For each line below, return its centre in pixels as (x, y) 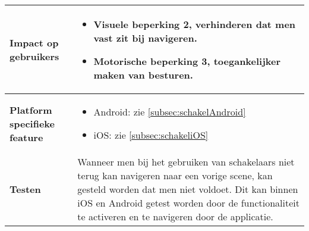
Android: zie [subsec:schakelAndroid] (170, 112)
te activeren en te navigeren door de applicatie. (175, 216)
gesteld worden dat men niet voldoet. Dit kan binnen (188, 189)
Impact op (34, 43)
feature (26, 137)
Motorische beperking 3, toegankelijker (187, 61)
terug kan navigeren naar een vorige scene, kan (175, 175)
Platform (31, 110)
